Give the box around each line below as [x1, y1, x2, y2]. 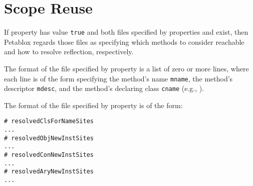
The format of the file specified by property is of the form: [4, 100, 183, 110]
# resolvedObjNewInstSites [4, 134, 94, 142]
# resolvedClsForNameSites [4, 118, 94, 125]
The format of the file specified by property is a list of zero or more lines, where [4, 63, 249, 73]
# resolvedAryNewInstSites [4, 168, 94, 175]
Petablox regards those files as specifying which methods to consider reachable [4, 36, 244, 47]
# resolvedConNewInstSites [4, 151, 94, 159]
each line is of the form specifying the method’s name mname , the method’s [4, 73, 233, 83]
